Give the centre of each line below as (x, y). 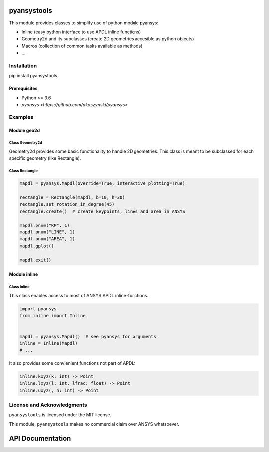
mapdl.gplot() (37, 246)
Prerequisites (23, 88)
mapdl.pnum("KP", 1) (45, 225)
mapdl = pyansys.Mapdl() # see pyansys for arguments (88, 337)
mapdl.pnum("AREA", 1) (47, 239)
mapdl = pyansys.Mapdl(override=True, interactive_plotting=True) (102, 183)
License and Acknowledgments (48, 405)
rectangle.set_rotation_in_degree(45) (67, 204)
